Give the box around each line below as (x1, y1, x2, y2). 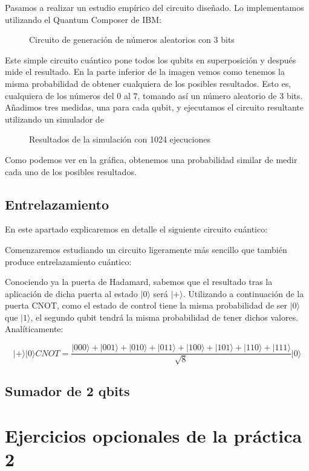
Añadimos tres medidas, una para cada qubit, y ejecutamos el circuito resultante (5, 101, 304, 114)
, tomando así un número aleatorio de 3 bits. (137, 89, 303, 101)
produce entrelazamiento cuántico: (5, 255, 132, 268)
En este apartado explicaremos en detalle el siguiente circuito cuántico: (5, 223, 268, 235)
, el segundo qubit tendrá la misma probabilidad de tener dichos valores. (30, 310, 299, 323)
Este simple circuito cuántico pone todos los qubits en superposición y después (5, 53, 296, 66)
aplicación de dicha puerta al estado (5, 287, 138, 300)
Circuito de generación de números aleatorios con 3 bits (29, 33, 235, 46)
